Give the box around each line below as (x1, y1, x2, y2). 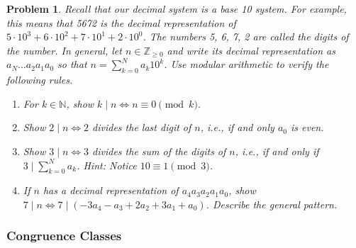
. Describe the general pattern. (206, 196, 338, 211)
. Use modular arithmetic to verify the (164, 57, 329, 72)
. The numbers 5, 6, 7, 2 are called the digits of (143, 29, 349, 44)
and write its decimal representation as (167, 43, 335, 57)
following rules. (6, 72, 73, 87)
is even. (290, 120, 324, 135)
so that (57, 57, 87, 72)
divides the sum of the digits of (92, 143, 226, 158)
